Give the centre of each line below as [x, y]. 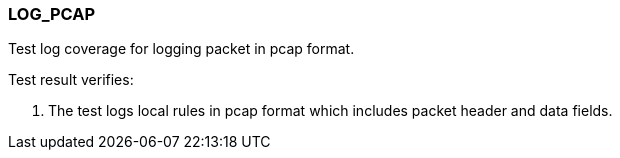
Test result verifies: [71, 80]
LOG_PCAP [52, 14]
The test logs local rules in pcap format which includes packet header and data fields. [330, 111]
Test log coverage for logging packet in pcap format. [181, 49]
